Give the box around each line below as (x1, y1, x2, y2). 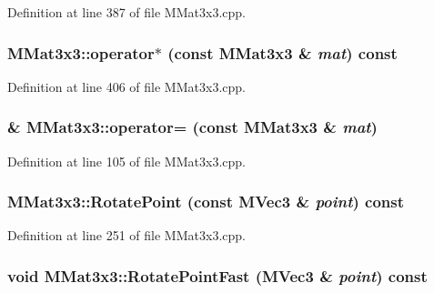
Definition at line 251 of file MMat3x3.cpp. (7, 226, 246, 245)
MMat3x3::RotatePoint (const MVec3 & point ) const (7, 190, 405, 213)
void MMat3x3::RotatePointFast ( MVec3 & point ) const (7, 264, 428, 287)
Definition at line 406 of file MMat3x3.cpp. (7, 76, 246, 96)
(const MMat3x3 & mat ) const (167, 41, 398, 64)
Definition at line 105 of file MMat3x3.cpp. (7, 151, 246, 170)
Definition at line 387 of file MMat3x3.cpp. (7, 3, 246, 21)
